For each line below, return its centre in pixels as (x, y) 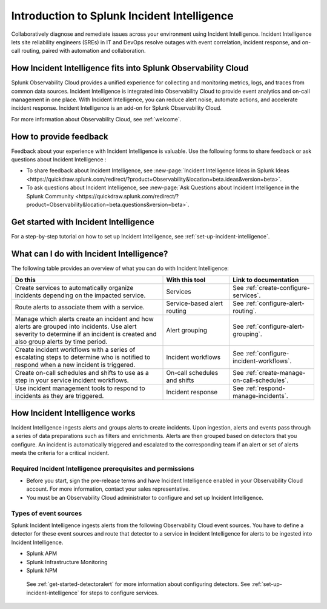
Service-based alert (195, 303)
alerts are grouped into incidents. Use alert (76, 326)
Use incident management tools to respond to (80, 388)
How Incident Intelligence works (73, 413)
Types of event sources (47, 513)
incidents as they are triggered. (59, 396)
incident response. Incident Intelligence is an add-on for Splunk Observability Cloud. (117, 108)
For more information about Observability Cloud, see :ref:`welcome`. (96, 119)
